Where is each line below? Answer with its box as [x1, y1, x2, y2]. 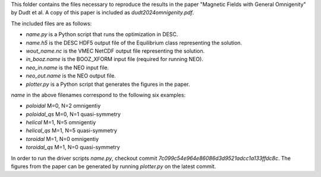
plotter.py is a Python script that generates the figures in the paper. [26, 81, 190, 88]
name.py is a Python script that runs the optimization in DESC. [26, 31, 178, 38]
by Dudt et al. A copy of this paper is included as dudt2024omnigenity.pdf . [11, 9, 194, 16]
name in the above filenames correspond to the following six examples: [11, 91, 186, 98]
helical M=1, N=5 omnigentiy [26, 119, 96, 126]
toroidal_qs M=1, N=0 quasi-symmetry [26, 144, 120, 151]
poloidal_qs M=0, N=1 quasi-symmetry [26, 110, 121, 118]
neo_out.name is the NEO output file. [26, 72, 116, 79]
